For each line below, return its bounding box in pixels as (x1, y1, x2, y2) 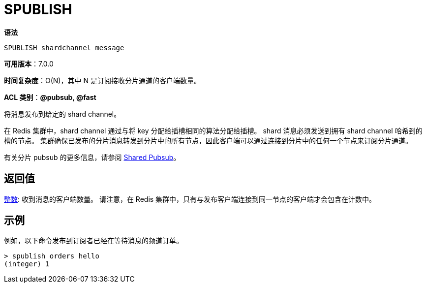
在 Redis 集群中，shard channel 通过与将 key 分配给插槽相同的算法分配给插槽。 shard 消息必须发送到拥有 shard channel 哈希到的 (4, 126, 423, 135)
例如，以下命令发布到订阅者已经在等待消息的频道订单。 (4, 236, 183, 245)
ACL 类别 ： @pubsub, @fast (4, 93, 96, 101)
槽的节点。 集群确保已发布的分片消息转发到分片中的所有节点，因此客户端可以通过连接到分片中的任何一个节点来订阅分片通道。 (4, 136, 412, 145)
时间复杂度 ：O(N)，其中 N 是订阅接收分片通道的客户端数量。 (4, 76, 201, 85)
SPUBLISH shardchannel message (4, 43, 124, 52)
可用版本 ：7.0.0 (4, 59, 54, 68)
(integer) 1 (4, 260, 50, 268)
